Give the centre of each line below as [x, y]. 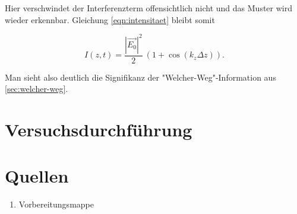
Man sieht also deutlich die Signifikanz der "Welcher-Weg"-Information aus [140, 77]
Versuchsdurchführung [99, 130]
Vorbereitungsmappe [56, 204]
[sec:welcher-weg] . [37, 89]
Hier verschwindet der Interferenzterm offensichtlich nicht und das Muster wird [148, 8]
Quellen [37, 176]
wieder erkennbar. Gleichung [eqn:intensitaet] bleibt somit [110, 19]
